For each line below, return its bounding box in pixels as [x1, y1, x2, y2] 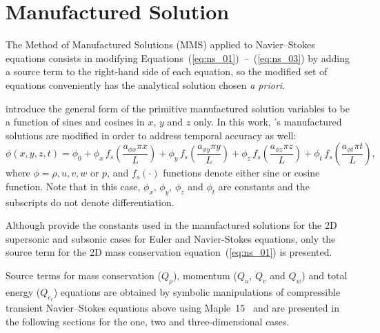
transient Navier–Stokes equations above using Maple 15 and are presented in [6, 301, 339, 315]
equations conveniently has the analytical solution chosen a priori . [6, 77, 285, 92]
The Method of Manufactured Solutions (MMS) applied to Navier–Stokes [6, 37, 315, 52]
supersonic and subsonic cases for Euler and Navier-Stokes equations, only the [6, 231, 336, 245]
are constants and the [218, 179, 310, 193]
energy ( [6, 284, 41, 299]
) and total [301, 268, 348, 283]
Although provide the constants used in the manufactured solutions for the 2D [6, 218, 337, 232]
